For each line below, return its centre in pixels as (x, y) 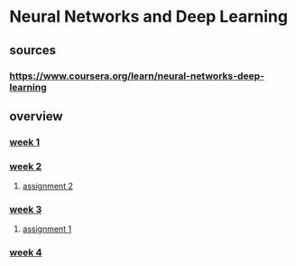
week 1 (25, 142)
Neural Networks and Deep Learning (149, 17)
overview (36, 116)
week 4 (26, 252)
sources (33, 50)
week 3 (26, 210)
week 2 (26, 166)
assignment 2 (48, 186)
